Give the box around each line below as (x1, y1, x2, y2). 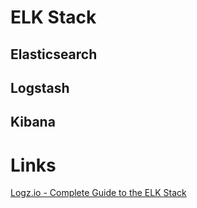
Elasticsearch (10, 46, 98, 63)
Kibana (10, 114, 56, 131)
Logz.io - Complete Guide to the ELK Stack (10, 187, 187, 199)
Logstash (10, 79, 70, 96)
